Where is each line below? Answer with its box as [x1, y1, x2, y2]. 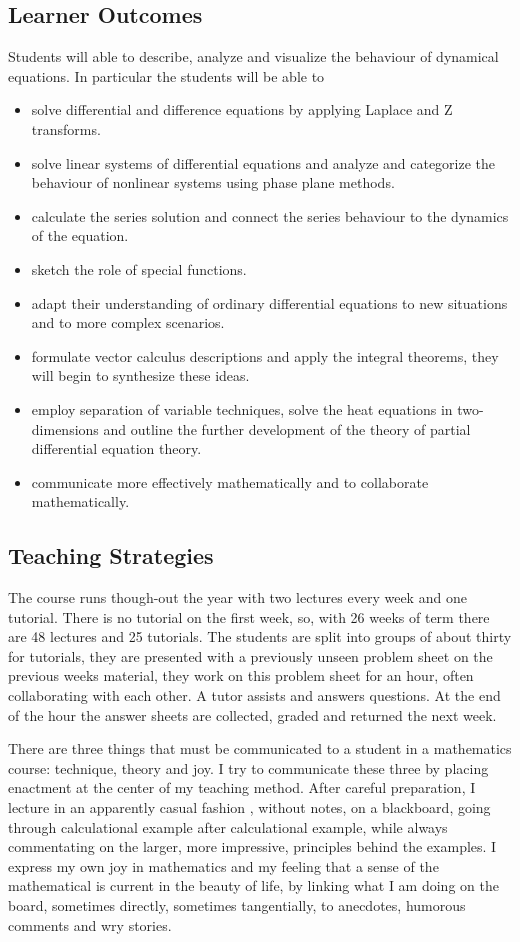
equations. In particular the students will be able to [8, 65, 325, 86]
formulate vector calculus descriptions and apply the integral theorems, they [31, 345, 499, 366]
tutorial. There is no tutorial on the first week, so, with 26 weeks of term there [8, 606, 490, 627]
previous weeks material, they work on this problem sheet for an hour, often [8, 665, 474, 686]
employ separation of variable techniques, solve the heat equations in [31, 398, 453, 419]
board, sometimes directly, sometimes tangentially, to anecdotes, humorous [8, 895, 466, 915]
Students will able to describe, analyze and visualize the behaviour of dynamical [8, 46, 499, 67]
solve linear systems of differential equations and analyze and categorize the [31, 152, 496, 173]
